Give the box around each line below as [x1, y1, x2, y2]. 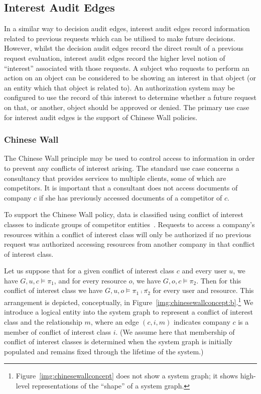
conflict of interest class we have [4, 285, 103, 295]
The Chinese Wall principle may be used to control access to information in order [4, 153, 255, 163]
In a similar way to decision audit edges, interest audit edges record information [4, 23, 250, 34]
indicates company [173, 316, 230, 327]
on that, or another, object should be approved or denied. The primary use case [4, 102, 249, 112]
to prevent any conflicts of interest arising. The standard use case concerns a [4, 162, 239, 173]
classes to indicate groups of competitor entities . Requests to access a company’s [4, 219, 255, 229]
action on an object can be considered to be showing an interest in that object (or [4, 72, 256, 83]
